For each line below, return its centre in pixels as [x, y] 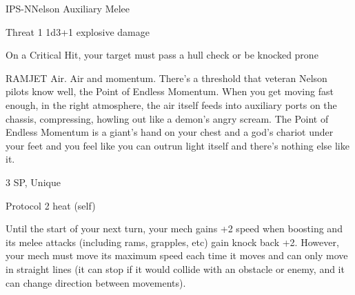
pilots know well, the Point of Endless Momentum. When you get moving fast [170, 91]
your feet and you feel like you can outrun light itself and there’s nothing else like [177, 145]
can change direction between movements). [96, 282]
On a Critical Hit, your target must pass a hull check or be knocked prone [162, 55]
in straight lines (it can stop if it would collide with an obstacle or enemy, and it [175, 268]
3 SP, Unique [33, 182]
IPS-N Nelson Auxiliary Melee [68, 8]
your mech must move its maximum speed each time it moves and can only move [177, 255]
